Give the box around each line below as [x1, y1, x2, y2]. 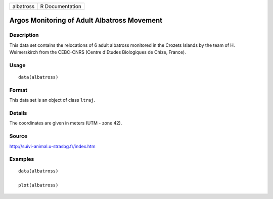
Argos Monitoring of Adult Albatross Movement [9, 16, 163, 25]
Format [9, 86, 28, 93]
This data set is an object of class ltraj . [9, 97, 96, 103]
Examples [9, 156, 34, 163]
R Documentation [40, 3, 82, 10]
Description [9, 32, 39, 39]
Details [9, 110, 27, 117]
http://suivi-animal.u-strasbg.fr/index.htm [9, 143, 96, 149]
